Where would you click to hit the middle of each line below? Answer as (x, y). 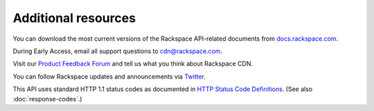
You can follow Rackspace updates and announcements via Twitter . (109, 77)
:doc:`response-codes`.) (47, 99)
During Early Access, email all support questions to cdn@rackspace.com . (118, 51)
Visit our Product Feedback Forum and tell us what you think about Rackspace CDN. (133, 64)
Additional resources (74, 18)
